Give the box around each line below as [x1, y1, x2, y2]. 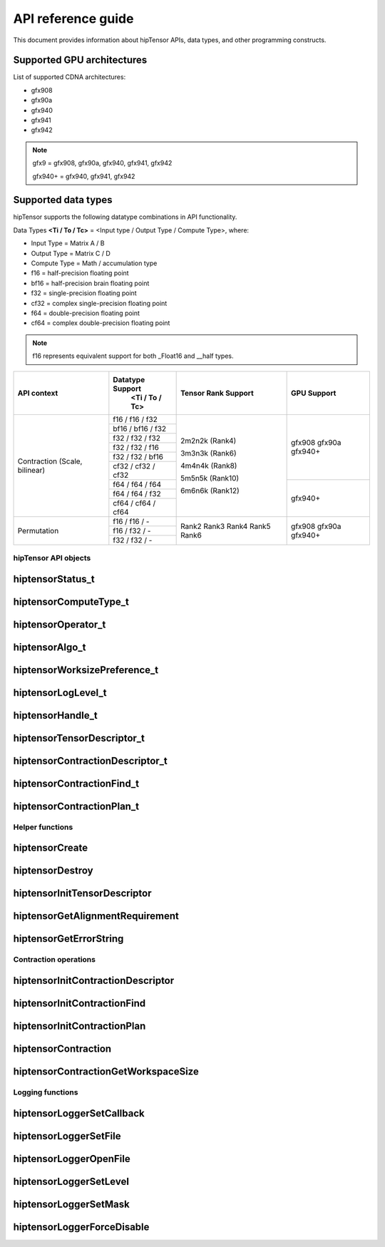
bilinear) [17, 465, 46, 475]
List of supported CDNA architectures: [13, 73, 126, 81]
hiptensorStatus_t [13, 573, 96, 585]
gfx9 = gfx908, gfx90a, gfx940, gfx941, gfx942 [32, 159, 173, 168]
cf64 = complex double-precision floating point [31, 319, 170, 327]
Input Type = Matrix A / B [31, 239, 105, 247]
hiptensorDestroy [13, 865, 93, 877]
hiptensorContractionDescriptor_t [13, 754, 168, 766]
